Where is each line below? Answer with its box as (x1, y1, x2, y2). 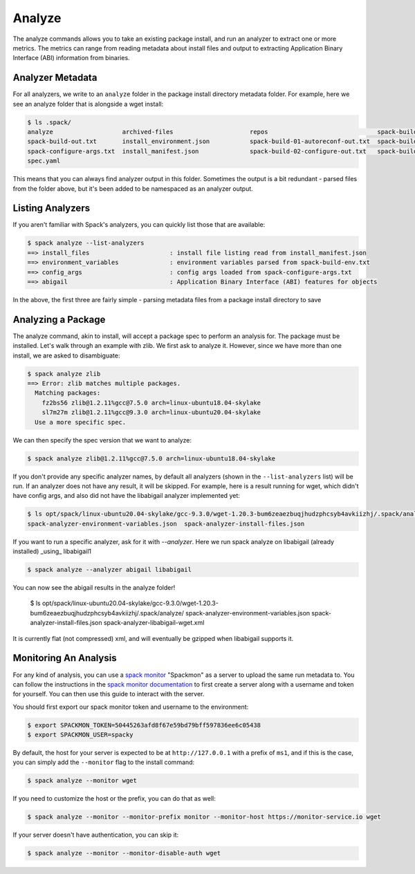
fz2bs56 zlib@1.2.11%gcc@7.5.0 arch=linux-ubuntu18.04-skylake (41, 398, 261, 407)
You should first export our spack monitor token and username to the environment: (12, 703, 249, 711)
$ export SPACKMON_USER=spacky (27, 731, 134, 739)
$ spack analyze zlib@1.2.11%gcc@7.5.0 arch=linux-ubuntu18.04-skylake (27, 454, 276, 463)
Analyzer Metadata (12, 72, 98, 84)
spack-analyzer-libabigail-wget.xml (103, 619, 205, 627)
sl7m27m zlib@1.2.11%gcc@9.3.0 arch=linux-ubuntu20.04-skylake (41, 409, 261, 416)
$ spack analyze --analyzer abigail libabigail (27, 566, 192, 574)
